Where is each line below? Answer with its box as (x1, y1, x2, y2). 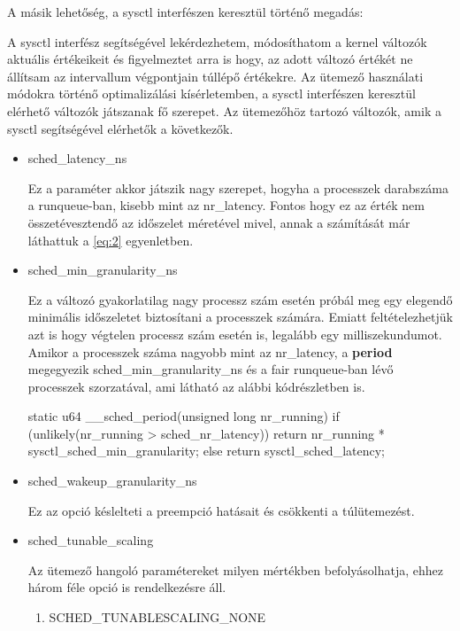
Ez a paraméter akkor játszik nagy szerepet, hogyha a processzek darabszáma (27, 178, 449, 197)
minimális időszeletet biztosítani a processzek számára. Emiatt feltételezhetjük (27, 308, 453, 326)
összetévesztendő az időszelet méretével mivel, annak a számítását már (27, 213, 410, 231)
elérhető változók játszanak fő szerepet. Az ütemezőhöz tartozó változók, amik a (7, 101, 441, 120)
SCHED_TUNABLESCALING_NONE (49, 608, 266, 627)
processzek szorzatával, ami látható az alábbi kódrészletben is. (27, 377, 365, 395)
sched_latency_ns (27, 149, 127, 167)
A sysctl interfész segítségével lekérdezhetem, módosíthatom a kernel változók (7, 32, 427, 51)
